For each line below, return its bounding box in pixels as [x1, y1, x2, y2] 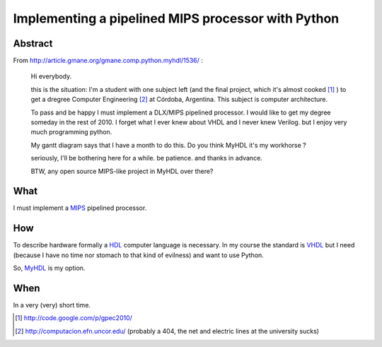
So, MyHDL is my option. [13, 264, 86, 272]
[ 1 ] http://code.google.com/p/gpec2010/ [15, 314, 132, 322]
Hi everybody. [30, 72, 72, 81]
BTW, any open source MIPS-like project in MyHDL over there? [30, 167, 214, 175]
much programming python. [30, 128, 112, 136]
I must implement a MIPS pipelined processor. [13, 204, 147, 212]
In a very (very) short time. [13, 301, 91, 310]
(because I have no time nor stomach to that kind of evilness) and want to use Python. [13, 251, 265, 259]
